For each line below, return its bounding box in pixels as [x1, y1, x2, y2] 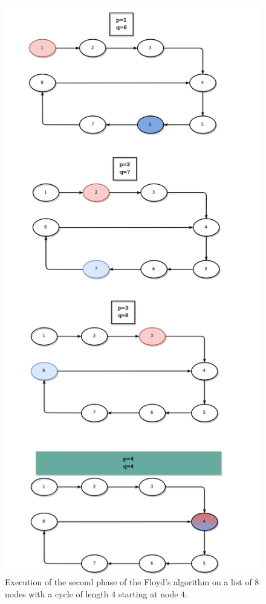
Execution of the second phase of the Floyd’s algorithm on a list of [5, 576, 252, 588]
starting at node [118, 588, 178, 600]
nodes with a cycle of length [5, 588, 109, 600]
